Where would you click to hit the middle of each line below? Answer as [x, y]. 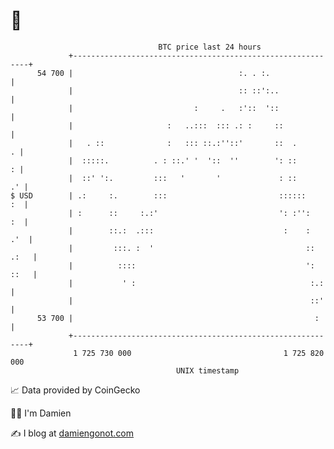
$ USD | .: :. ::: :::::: [158, 195]
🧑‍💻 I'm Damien [41, 413]
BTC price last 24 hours [210, 47]
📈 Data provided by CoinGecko [75, 390]
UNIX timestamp [207, 370]
